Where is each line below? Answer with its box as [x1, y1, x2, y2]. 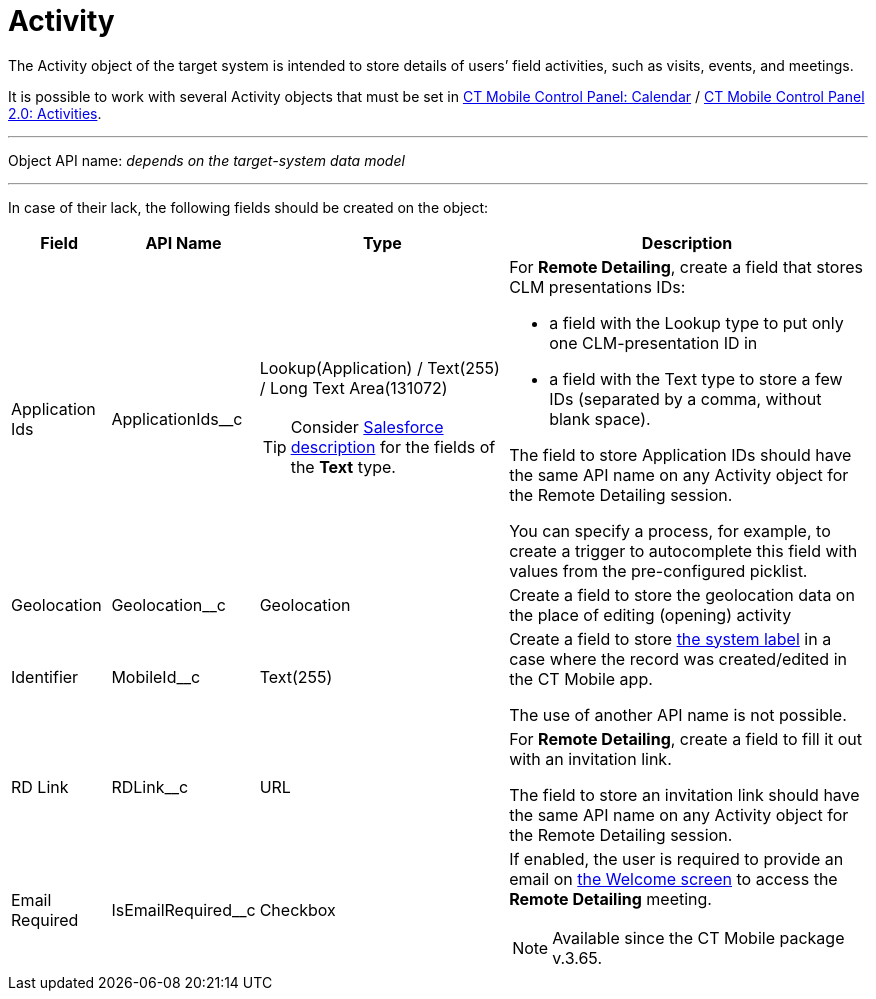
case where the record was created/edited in [509, 648, 847, 669]
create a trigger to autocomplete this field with [509, 540, 858, 561]
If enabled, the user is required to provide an [509, 848, 844, 869]
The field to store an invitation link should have [509, 784, 860, 805]
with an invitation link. [509, 748, 672, 769]
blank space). [549, 408, 651, 429]
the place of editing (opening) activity [509, 604, 792, 625]
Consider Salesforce [290, 416, 444, 437]
